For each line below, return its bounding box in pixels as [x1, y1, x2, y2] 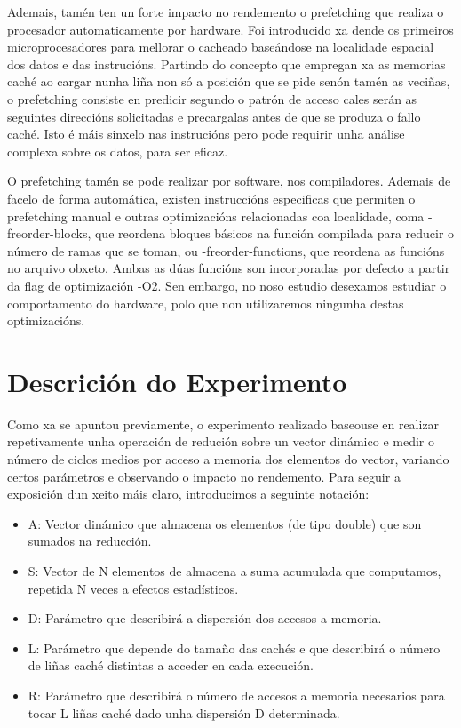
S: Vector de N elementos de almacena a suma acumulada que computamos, [28, 561, 441, 580]
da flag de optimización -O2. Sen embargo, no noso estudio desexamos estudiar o [7, 276, 447, 294]
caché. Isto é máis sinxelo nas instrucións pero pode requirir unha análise [7, 124, 405, 143]
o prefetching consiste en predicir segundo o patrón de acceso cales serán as [7, 89, 417, 108]
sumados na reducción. [28, 532, 152, 550]
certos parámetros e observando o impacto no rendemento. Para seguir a [7, 467, 401, 485]
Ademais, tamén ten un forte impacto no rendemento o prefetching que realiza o [7, 3, 444, 20]
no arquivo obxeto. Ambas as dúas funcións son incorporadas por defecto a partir [7, 259, 450, 277]
